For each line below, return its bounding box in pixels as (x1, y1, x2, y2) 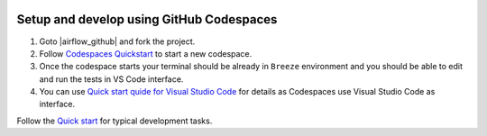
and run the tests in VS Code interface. (39, 73, 184, 85)
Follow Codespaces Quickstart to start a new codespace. (39, 48, 253, 59)
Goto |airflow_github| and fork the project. (39, 36, 196, 47)
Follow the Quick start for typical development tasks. (16, 115, 213, 126)
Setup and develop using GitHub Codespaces (16, 12, 278, 27)
